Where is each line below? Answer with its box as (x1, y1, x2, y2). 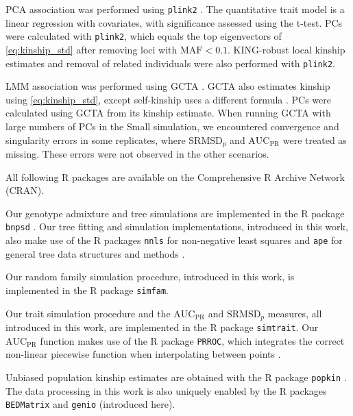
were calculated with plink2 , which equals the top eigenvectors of (5, 29, 282, 43)
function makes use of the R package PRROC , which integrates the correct (40, 333, 345, 347)
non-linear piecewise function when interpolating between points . (5, 347, 281, 361)
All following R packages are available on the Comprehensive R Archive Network (5, 169, 345, 184)
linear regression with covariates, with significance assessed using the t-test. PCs (5, 15, 343, 29)
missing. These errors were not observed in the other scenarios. (5, 146, 269, 160)
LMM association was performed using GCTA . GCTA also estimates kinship (5, 79, 330, 93)
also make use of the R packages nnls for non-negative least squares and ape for (5, 233, 343, 247)
